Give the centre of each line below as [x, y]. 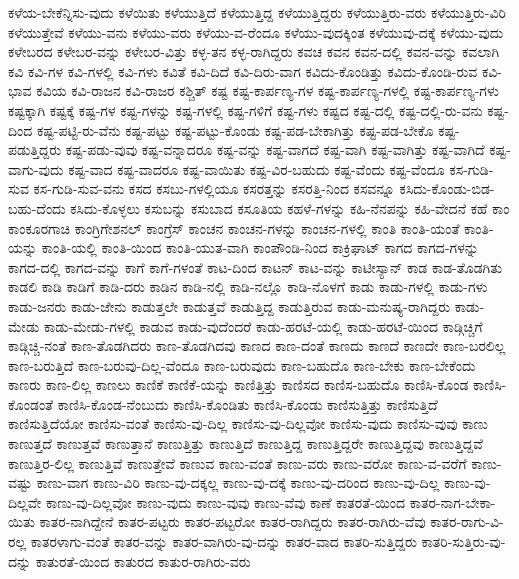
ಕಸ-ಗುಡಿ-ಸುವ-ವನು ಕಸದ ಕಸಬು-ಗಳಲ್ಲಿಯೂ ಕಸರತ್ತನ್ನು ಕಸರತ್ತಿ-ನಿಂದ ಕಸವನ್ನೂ [214, 188]
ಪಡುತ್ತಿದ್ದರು [35, 149]
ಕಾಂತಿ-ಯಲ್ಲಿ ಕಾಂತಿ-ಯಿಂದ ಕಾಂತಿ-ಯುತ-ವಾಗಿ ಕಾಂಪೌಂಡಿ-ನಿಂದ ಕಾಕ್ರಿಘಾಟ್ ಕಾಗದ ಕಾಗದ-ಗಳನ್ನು [260, 247]
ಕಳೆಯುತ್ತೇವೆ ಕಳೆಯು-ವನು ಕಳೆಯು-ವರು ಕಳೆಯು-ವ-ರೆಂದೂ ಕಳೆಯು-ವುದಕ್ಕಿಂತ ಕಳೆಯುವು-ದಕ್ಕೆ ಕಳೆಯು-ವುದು [256, 31]
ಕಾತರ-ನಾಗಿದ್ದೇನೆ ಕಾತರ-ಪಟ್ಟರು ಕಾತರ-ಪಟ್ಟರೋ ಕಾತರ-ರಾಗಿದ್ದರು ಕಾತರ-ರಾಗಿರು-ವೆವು [232, 521]
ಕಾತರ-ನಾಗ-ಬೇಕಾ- [452, 501]
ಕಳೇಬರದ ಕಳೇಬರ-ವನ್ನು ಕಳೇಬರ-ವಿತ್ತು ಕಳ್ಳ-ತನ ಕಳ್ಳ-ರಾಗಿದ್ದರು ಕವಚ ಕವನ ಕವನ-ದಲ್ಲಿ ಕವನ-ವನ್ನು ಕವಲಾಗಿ [254, 51]
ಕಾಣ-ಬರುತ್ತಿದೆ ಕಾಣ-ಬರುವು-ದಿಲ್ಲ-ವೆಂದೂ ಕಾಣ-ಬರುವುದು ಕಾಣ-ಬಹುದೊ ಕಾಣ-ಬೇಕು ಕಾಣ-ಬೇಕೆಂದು [242, 364]
